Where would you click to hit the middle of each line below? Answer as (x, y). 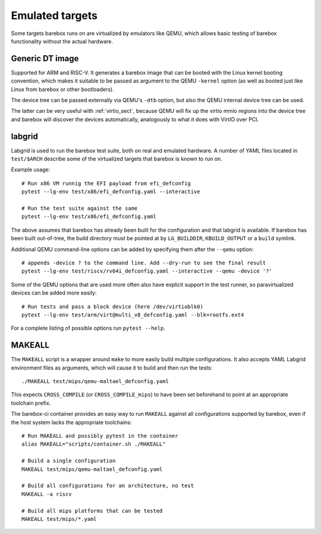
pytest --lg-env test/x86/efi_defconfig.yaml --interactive (111, 192)
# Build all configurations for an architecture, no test (108, 486)
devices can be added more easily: (54, 293)
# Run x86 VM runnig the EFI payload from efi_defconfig (106, 183)
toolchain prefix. (31, 403)
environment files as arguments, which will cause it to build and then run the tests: (112, 368)
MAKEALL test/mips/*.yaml (59, 519)
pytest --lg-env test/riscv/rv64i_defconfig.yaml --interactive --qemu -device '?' (147, 271)
